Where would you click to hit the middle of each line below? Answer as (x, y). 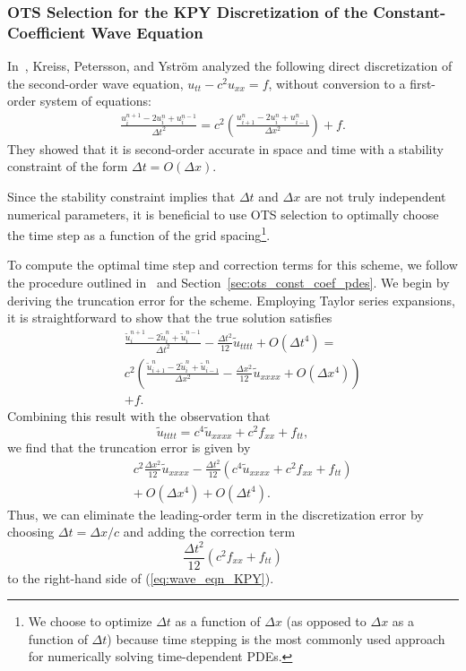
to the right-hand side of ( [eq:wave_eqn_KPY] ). (141, 577)
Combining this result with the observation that (139, 416)
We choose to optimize (90, 621)
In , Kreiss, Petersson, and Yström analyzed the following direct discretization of (230, 66)
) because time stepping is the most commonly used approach (276, 638)
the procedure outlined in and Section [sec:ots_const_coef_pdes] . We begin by (229, 283)
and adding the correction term (209, 532)
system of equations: (95, 101)
